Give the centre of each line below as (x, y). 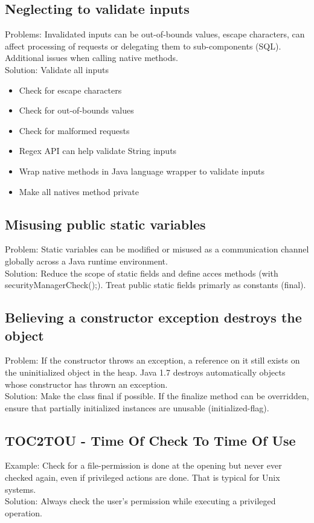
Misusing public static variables (105, 224)
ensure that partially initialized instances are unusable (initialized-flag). (137, 407)
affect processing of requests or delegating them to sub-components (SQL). (143, 46)
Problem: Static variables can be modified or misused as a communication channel (157, 249)
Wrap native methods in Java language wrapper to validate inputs (142, 171)
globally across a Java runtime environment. (86, 261)
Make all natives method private (79, 191)
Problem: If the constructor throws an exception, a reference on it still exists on (152, 360)
